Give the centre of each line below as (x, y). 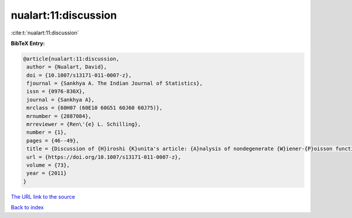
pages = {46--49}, (53, 141)
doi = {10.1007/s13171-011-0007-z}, (79, 75)
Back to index (27, 207)
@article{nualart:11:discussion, (71, 59)
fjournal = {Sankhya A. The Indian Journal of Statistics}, (115, 84)
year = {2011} (47, 173)
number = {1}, (47, 132)
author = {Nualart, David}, (67, 67)
